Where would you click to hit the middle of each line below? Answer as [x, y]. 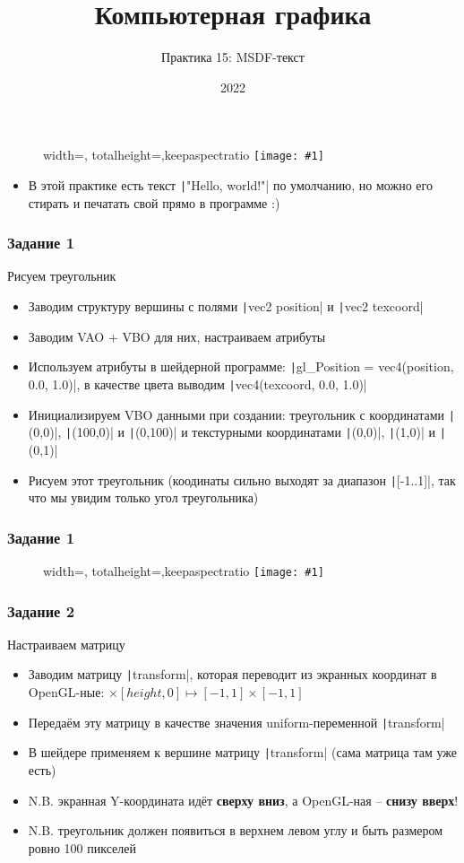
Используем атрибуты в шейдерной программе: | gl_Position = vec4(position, [241, 366]
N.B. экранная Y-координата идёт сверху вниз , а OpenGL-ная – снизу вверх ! [243, 800]
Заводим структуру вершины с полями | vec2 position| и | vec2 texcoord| [226, 306]
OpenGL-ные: [66, 692]
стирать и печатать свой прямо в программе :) [154, 202]
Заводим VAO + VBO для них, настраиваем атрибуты [177, 336]
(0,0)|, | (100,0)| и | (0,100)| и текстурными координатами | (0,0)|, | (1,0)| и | [237, 432]
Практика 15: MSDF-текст [233, 57]
